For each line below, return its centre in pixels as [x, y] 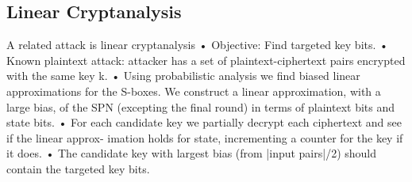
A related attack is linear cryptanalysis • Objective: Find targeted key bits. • [197, 45]
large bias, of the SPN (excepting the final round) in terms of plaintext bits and [201, 106]
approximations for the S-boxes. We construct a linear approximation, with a [194, 91]
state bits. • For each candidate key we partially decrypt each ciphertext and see [204, 122]
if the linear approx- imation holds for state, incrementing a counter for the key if [205, 137]
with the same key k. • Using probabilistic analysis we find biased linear [183, 76]
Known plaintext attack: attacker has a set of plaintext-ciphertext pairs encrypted [206, 60]
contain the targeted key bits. [78, 168]
